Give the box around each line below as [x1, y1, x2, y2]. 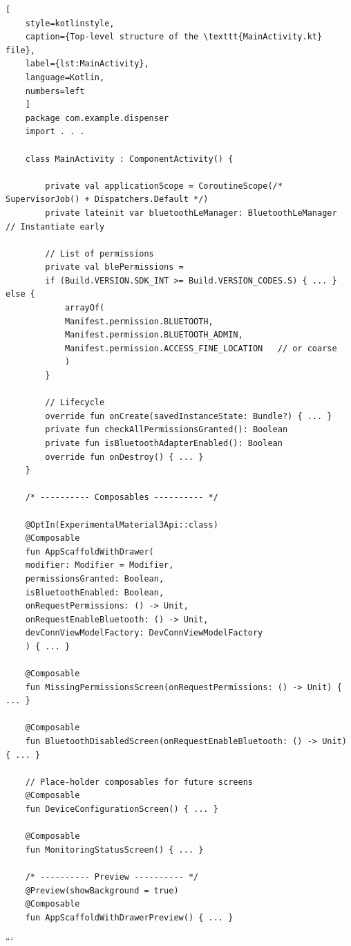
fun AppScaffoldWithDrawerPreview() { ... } [25, 912, 234, 922]
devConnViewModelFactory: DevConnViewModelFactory [25, 628, 263, 638]
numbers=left [25, 86, 85, 96]
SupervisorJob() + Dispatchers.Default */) [6, 194, 209, 205]
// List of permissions [45, 248, 154, 259]
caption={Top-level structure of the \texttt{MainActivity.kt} [25, 32, 323, 42]
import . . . [25, 127, 85, 137]
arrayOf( [64, 303, 105, 313]
